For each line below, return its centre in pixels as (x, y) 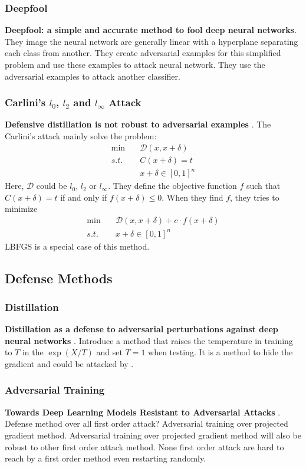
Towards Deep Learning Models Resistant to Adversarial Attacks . (143, 412)
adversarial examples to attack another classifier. (93, 76)
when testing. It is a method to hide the (221, 352)
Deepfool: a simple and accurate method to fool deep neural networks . (151, 30)
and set (109, 352)
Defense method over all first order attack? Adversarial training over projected (147, 423)
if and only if (84, 197)
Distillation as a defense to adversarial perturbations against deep (142, 329)
